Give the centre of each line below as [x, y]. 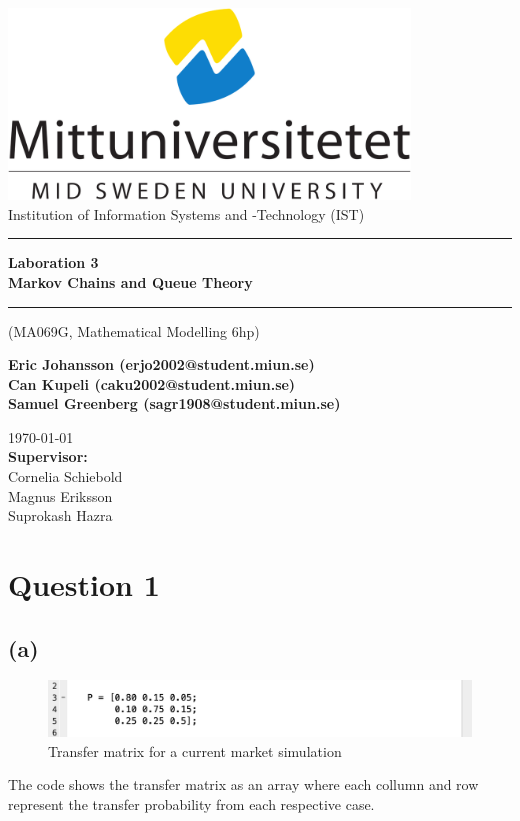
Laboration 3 [53, 262]
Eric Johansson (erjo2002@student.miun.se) [161, 364]
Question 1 [84, 584]
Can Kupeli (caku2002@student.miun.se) [152, 383]
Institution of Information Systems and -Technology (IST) [186, 213]
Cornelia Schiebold [65, 476]
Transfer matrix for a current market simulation [195, 750]
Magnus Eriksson [60, 495]
